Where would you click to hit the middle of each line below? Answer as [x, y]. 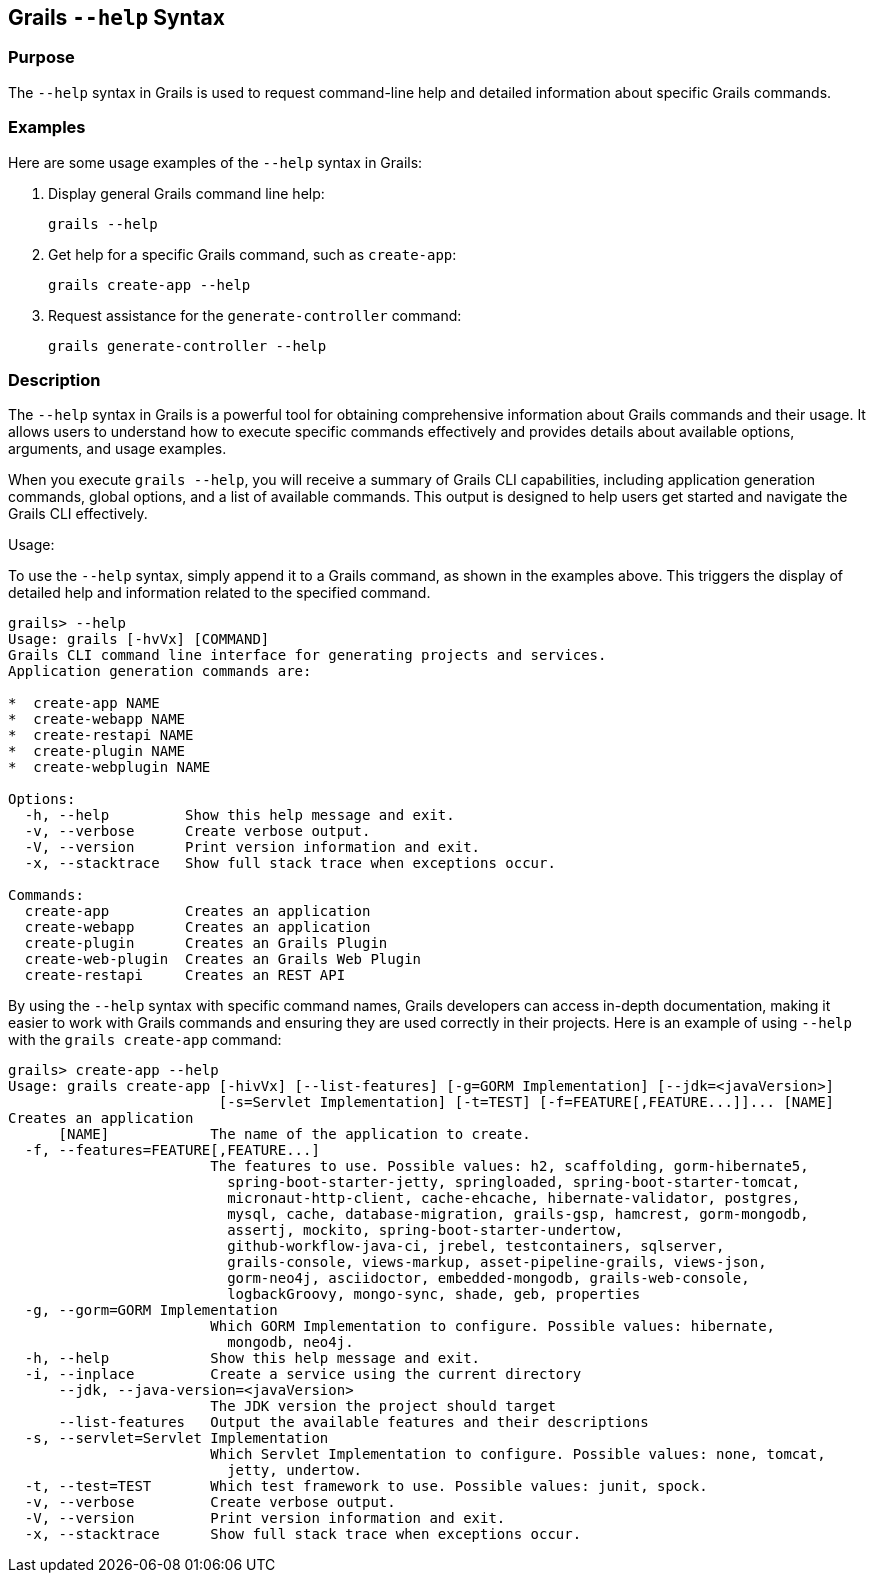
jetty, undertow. [295, 1470]
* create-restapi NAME [101, 735]
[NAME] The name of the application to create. [294, 1134]
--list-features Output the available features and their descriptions [353, 1422]
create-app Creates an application [197, 911]
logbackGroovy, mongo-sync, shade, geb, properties [434, 1294]
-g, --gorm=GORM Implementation [151, 1310]
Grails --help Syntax [116, 17]
